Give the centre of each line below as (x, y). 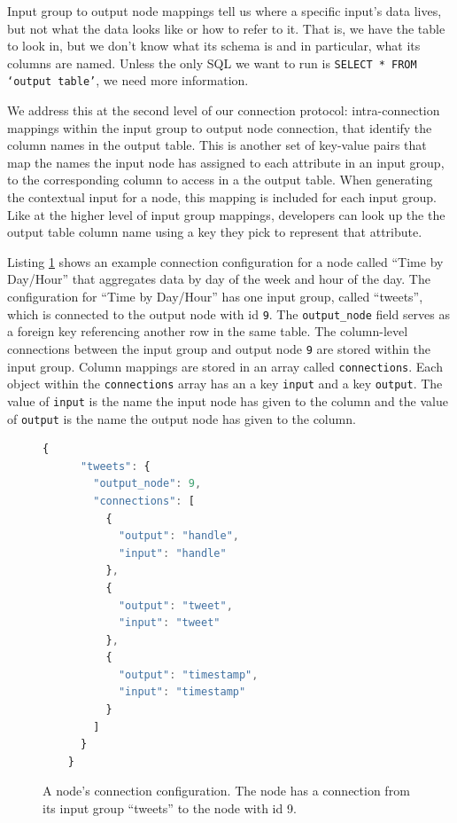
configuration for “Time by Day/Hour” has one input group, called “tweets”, (215, 297)
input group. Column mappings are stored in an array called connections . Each (225, 366)
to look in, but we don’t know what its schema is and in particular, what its (214, 46)
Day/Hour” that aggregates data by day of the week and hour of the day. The (219, 279)
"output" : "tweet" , (175, 605)
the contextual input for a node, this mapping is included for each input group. (222, 197)
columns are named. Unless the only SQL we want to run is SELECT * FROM (212, 63)
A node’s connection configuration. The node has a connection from (226, 791)
